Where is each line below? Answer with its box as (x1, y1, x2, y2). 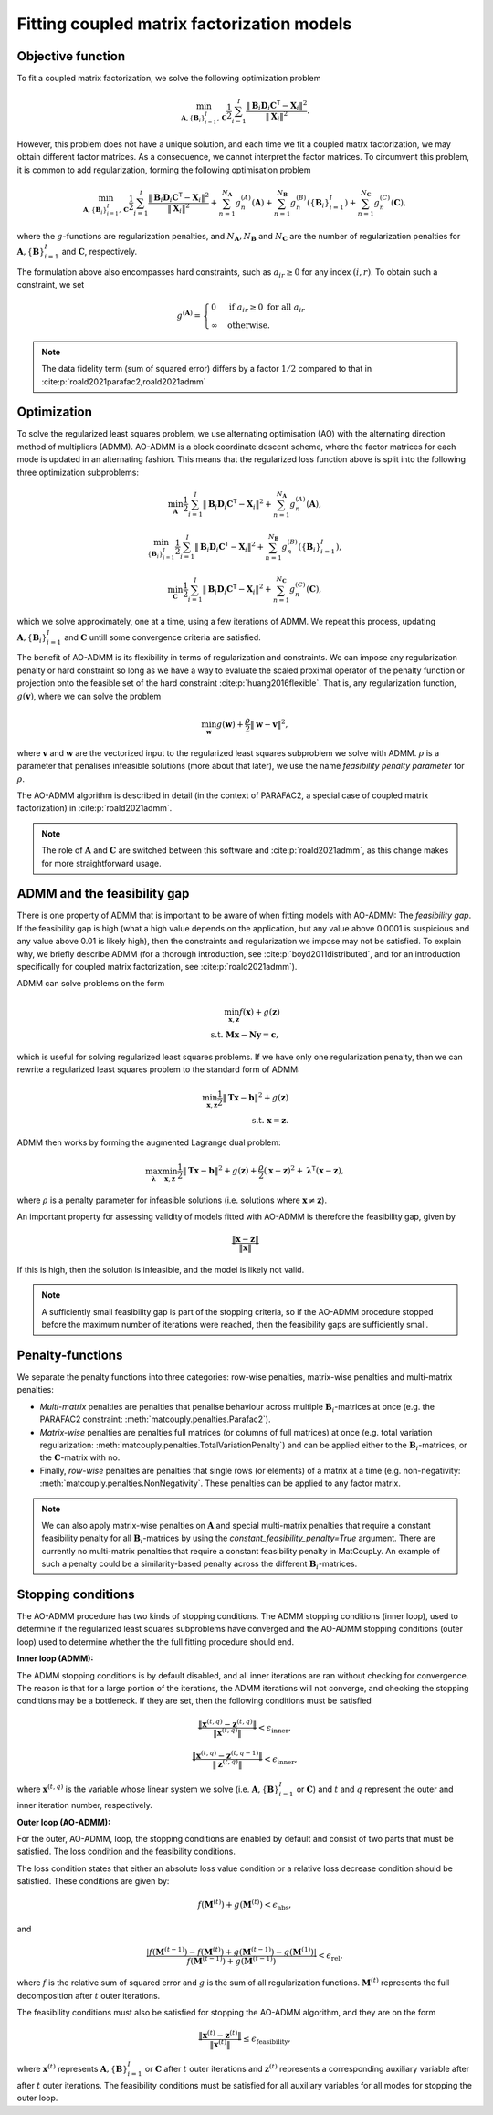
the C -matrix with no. (39, 1452, 121, 1463)
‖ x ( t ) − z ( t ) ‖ (197, 2028, 242, 2040)
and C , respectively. (61, 246, 138, 257)
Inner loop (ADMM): (16, 1653, 94, 1664)
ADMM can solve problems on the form (16, 978, 165, 989)
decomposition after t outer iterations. (16, 1990, 161, 2001)
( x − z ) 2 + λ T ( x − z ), (263, 1164, 344, 1176)
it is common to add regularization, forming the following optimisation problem (16, 164, 311, 175)
